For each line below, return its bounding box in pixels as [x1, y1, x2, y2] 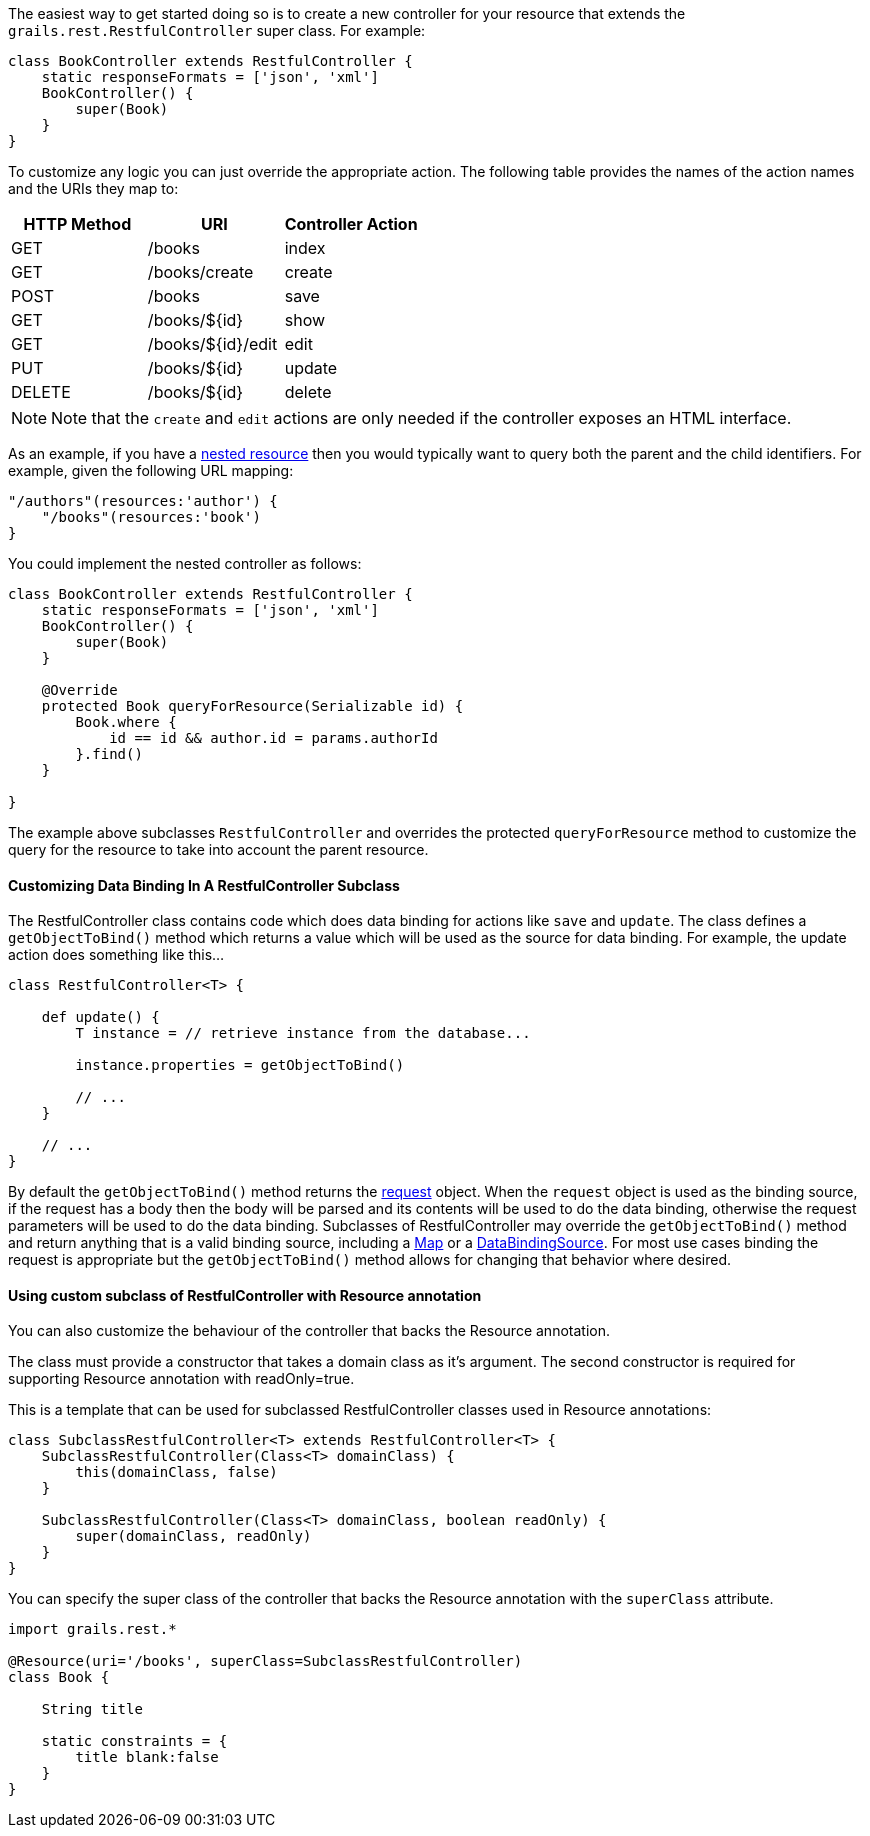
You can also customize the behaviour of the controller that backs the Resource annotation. [8, 1322, 610, 1340]
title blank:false [75, 1749, 219, 1766]
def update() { [41, 1009, 160, 1026]
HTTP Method [23, 214, 132, 234]
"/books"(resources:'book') [41, 509, 261, 525]
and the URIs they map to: [8, 180, 179, 197]
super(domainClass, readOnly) [75, 1528, 312, 1545]
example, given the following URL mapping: [8, 462, 294, 479]
